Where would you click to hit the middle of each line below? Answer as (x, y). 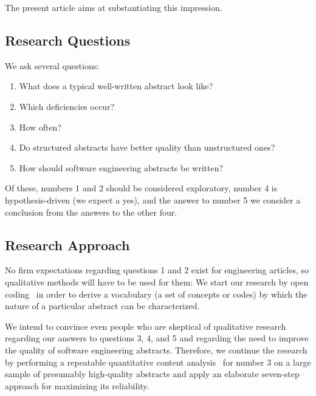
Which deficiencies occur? (67, 106)
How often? (40, 127)
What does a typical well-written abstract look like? (116, 86)
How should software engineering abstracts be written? (121, 167)
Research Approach (67, 244)
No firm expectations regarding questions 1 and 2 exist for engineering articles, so (157, 270)
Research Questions (68, 40)
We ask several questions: (52, 65)
